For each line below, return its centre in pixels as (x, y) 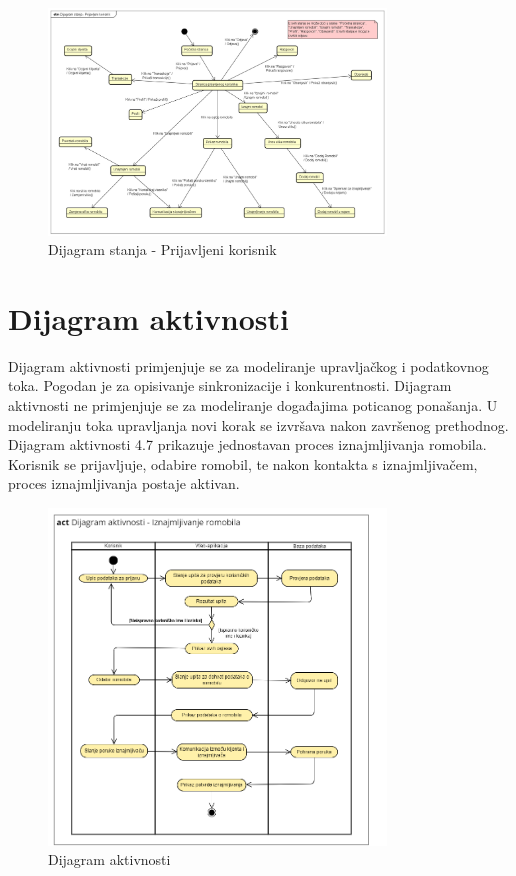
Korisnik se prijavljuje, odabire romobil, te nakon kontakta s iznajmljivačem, (243, 463)
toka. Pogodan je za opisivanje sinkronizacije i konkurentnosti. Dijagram (230, 385)
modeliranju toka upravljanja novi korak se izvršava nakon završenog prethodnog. (258, 424)
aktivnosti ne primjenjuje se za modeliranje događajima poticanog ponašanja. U (253, 405)
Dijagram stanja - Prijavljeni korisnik (162, 249)
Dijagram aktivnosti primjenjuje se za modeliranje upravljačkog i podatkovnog (248, 365)
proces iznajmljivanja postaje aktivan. (124, 483)
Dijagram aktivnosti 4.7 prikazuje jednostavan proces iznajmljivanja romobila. (247, 444)
